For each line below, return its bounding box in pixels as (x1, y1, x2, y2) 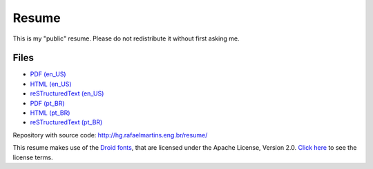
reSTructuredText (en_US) (30, 89, 104, 98)
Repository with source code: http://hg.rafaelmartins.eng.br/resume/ (12, 131, 208, 139)
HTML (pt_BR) (30, 109, 70, 117)
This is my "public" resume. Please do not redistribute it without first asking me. (12, 34, 240, 43)
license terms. (12, 153, 53, 161)
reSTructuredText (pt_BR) (30, 118, 103, 126)
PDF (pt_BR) (30, 99, 65, 107)
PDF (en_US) (30, 70, 66, 78)
